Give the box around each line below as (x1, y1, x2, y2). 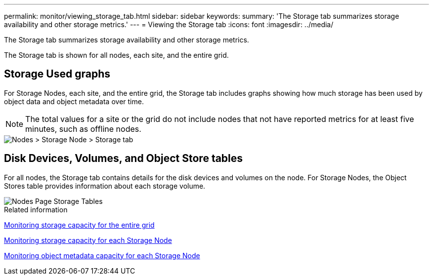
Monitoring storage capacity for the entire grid (4, 220, 155, 229)
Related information (4, 205, 68, 214)
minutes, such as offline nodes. (25, 123, 141, 134)
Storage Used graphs (4, 68, 110, 80)
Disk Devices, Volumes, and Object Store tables (4, 152, 243, 165)
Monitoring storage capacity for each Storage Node (4, 236, 172, 244)
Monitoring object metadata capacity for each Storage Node (4, 251, 200, 260)
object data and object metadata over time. (4, 97, 144, 106)
